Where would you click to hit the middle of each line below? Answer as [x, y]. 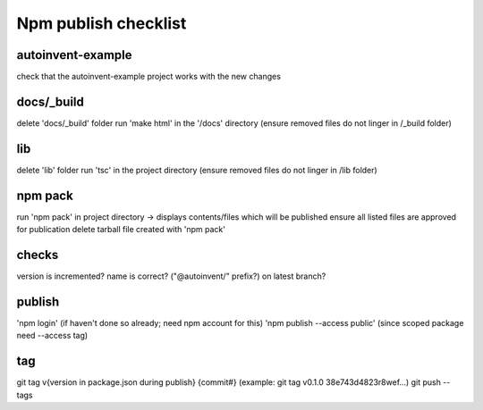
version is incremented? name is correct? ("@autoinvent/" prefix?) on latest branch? [171, 276]
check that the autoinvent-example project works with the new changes [149, 77]
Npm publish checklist [102, 23]
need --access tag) [52, 336]
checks [38, 255]
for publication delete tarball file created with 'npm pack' [121, 230]
